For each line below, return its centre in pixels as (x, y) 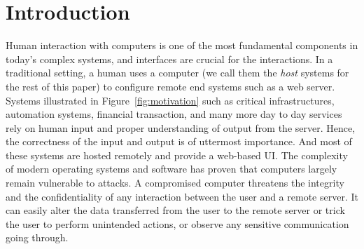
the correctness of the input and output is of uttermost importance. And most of (179, 141)
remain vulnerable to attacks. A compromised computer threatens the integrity (175, 183)
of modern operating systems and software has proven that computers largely (171, 169)
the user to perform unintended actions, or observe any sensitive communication (177, 223)
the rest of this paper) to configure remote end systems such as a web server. (170, 86)
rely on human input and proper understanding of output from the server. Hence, (181, 127)
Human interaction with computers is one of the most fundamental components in (182, 45)
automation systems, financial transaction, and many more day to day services (174, 114)
